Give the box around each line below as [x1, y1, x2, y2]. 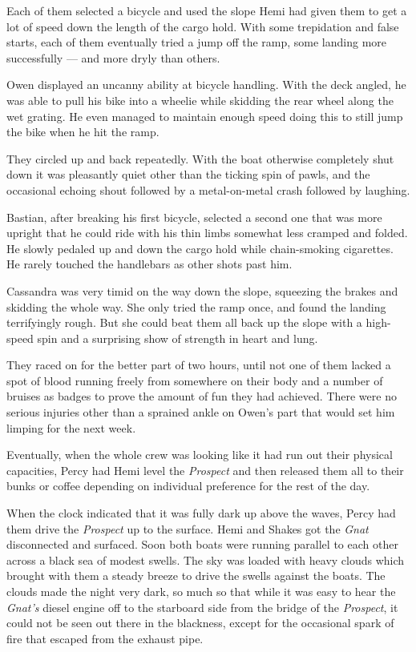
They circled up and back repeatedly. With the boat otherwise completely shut [6, 150, 394, 167]
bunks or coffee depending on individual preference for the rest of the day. [6, 477, 370, 494]
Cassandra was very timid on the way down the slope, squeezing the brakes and [6, 282, 398, 299]
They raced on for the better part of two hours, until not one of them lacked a [6, 356, 391, 373]
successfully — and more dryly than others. [6, 49, 220, 66]
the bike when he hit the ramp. [6, 123, 160, 140]
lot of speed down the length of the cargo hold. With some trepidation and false [6, 18, 399, 34]
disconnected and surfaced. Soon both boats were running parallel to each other [6, 536, 398, 553]
